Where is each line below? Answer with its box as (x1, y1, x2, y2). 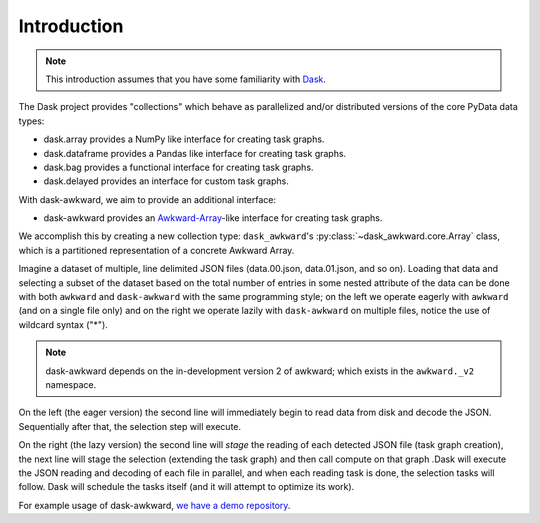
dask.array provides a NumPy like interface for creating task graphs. (43, 133, 325, 145)
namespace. (45, 378, 97, 390)
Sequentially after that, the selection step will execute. (18, 420, 242, 432)
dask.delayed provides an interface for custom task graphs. (43, 175, 289, 187)
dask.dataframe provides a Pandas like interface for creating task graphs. (43, 147, 347, 159)
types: (18, 115, 45, 127)
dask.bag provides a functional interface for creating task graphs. (43, 161, 314, 173)
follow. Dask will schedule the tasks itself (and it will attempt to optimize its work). (18, 481, 355, 493)
